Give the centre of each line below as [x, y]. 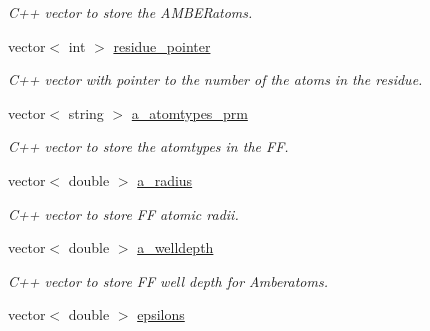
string [86, 112]
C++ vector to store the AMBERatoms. [130, 12]
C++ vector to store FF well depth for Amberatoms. [168, 280]
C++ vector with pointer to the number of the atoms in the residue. [215, 79]
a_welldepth [175, 247]
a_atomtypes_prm [189, 112]
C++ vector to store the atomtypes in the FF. [148, 146]
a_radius [165, 179]
